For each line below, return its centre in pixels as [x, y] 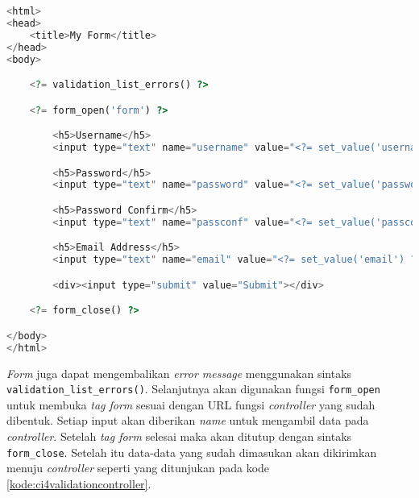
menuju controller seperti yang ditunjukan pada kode [138, 468]
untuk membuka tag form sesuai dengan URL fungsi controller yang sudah [191, 404]
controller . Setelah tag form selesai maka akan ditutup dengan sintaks [179, 436]
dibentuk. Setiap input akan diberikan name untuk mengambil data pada [188, 420]
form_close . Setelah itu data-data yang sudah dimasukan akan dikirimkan [192, 452]
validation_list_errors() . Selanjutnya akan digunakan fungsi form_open [193, 389]
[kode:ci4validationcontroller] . [79, 483]
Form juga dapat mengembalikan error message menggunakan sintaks [179, 373]
